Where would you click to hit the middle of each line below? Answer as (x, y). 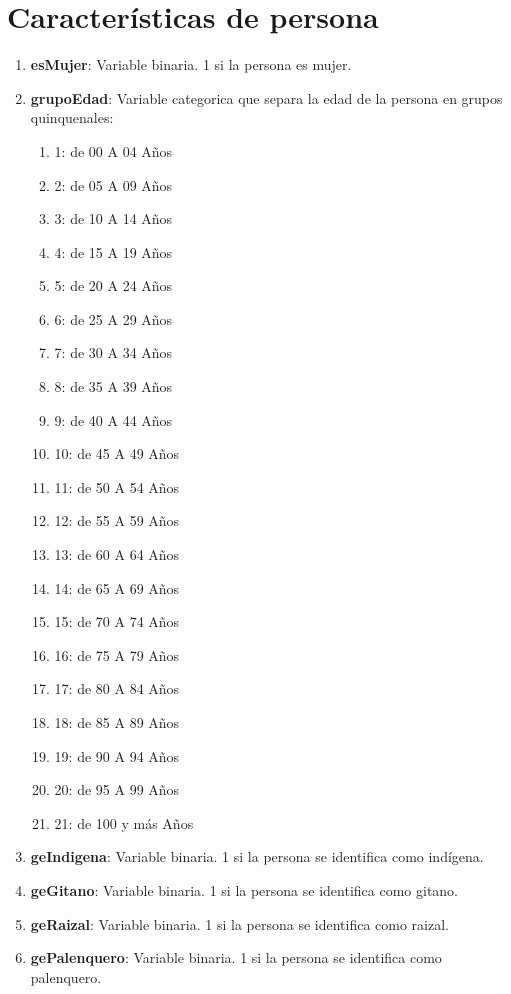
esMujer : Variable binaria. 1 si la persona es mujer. (191, 64)
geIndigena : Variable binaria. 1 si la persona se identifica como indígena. (257, 856)
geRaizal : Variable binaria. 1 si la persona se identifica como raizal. (239, 923)
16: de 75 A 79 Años (117, 654)
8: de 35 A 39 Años (113, 386)
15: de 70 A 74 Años (117, 621)
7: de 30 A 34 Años (113, 352)
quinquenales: (72, 117)
